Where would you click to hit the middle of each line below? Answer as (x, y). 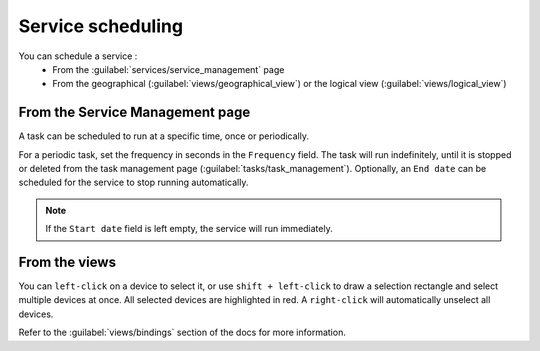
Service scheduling (101, 26)
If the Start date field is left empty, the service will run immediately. (189, 229)
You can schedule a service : (78, 56)
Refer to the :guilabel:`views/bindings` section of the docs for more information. (182, 332)
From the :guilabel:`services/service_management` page (168, 69)
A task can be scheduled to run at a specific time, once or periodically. (164, 136)
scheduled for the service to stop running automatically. (133, 182)
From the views (67, 262)
